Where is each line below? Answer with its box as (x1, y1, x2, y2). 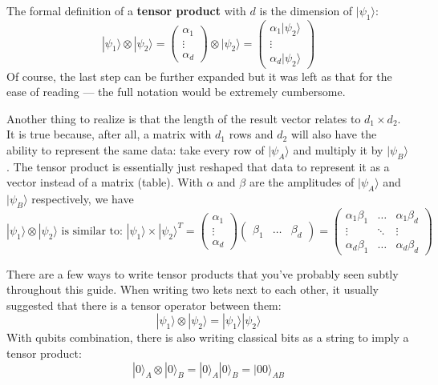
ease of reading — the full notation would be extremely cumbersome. (6, 83, 346, 100)
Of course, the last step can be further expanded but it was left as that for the (6, 67, 392, 84)
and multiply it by (293, 141, 383, 158)
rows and (229, 126, 274, 142)
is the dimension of (259, 2, 353, 18)
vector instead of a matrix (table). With (6, 174, 203, 190)
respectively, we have (31, 190, 134, 207)
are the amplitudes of (249, 174, 355, 190)
